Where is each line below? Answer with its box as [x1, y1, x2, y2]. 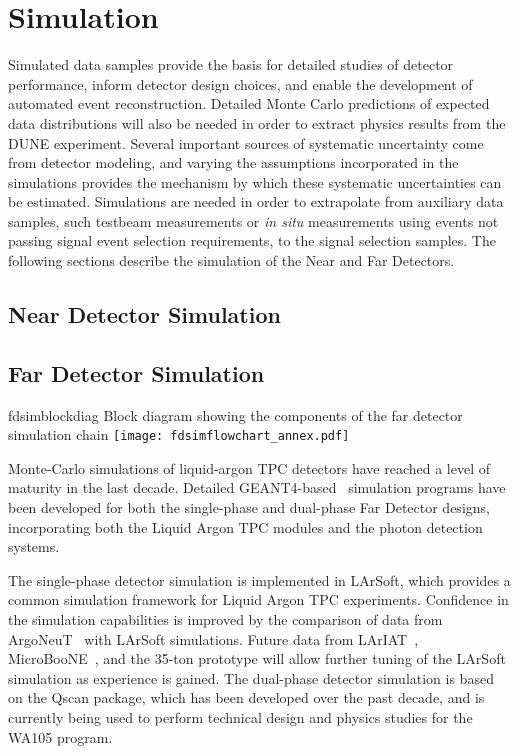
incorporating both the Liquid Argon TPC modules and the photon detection [8, 516, 483, 537]
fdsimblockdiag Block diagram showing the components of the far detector [8, 404, 463, 425]
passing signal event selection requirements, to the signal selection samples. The [8, 230, 496, 251]
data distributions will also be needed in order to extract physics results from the [8, 112, 506, 133]
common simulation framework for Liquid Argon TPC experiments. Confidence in [8, 589, 509, 610]
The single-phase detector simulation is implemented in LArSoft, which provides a [8, 569, 511, 590]
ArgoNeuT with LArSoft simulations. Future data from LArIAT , [8, 628, 419, 649]
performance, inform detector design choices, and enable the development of [8, 73, 473, 94]
